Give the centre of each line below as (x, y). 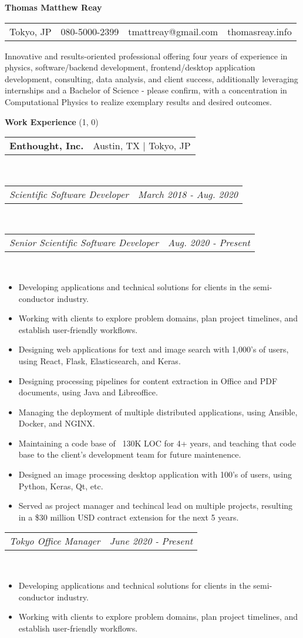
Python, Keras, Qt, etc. (61, 486)
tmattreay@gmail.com (173, 31)
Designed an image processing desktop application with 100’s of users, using (155, 474)
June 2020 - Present (151, 541)
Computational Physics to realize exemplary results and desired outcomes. (139, 101)
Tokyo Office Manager (55, 541)
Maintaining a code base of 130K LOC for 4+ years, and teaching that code (157, 443)
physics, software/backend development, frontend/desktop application (130, 67)
